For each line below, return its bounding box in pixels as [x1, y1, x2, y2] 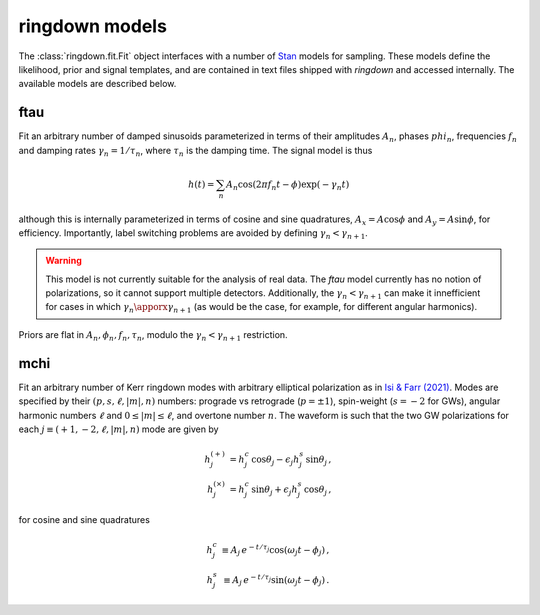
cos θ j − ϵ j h [251, 453, 300, 467]
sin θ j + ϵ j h [251, 483, 299, 497]
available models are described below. [18, 78, 177, 90]
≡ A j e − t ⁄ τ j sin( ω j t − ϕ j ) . [223, 573, 330, 588]
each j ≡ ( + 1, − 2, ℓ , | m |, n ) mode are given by [18, 423, 219, 435]
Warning [45, 255, 82, 267]
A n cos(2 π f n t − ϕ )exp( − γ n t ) [225, 178, 350, 192]
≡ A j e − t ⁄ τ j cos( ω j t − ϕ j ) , [221, 543, 330, 558]
